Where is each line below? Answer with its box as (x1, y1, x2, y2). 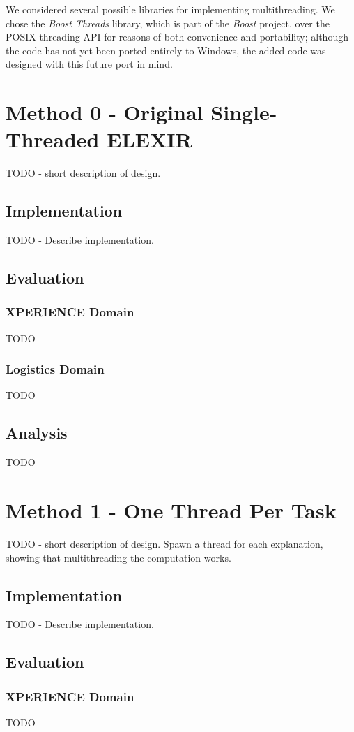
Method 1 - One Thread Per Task (6, 496, 337, 525)
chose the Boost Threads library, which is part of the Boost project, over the (6, 15, 330, 30)
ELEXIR (107, 125, 192, 154)
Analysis (6, 422, 68, 444)
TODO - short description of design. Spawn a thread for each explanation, (6, 536, 323, 550)
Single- (210, 98, 277, 126)
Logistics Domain (6, 360, 105, 378)
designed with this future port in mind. (6, 57, 173, 71)
